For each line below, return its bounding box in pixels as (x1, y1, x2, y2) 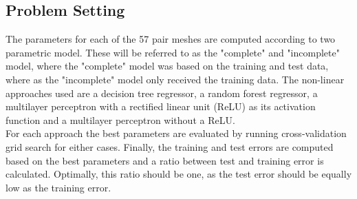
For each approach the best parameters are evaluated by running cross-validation (6, 126, 347, 140)
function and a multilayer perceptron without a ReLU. (6, 112, 235, 127)
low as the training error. (6, 180, 111, 194)
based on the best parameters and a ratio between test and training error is (6, 153, 324, 167)
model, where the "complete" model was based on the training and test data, (6, 59, 329, 73)
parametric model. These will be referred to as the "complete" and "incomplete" (6, 45, 340, 59)
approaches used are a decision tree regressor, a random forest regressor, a (6, 85, 318, 100)
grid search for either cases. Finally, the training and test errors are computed (6, 139, 334, 154)
